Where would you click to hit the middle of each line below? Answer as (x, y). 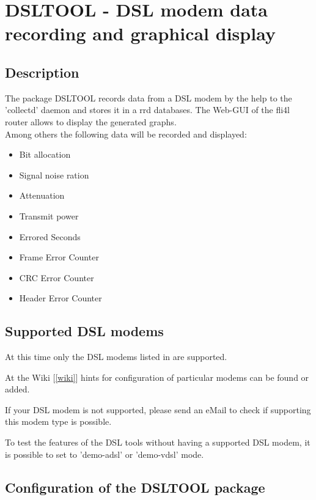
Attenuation (42, 195)
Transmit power (49, 215)
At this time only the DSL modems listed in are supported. (116, 357)
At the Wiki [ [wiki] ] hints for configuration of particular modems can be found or (157, 377)
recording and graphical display (140, 33)
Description (42, 72)
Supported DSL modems (84, 331)
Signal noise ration (54, 175)
